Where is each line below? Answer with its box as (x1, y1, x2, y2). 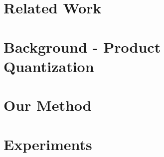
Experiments (3, 134, 92, 154)
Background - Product (3, 36, 161, 57)
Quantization (3, 56, 94, 76)
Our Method (3, 95, 92, 115)
